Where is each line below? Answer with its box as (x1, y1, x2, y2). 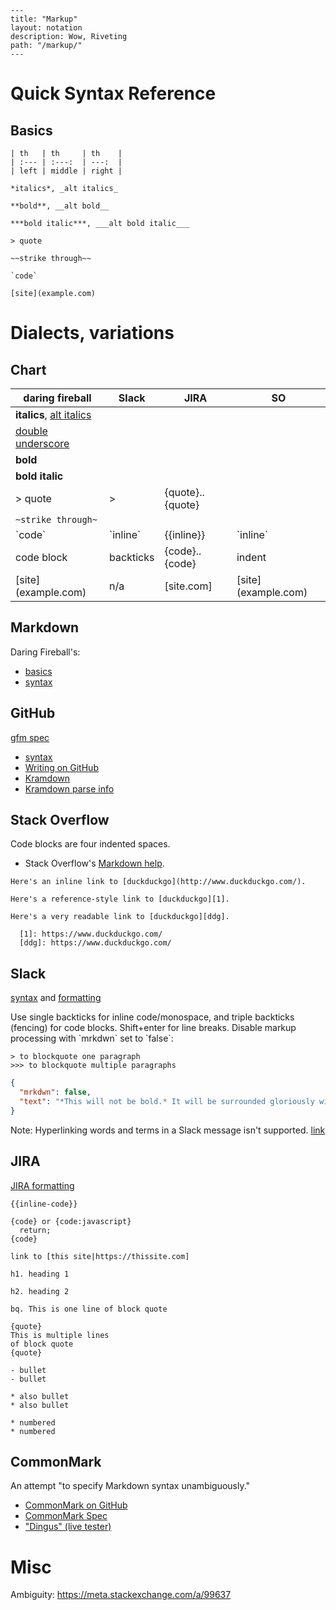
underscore (15, 437, 70, 450)
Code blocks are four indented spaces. (10, 838, 171, 850)
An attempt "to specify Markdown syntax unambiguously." (10, 1480, 251, 1492)
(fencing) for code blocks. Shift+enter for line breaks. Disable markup (10, 1022, 297, 1034)
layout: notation (10, 23, 83, 33)
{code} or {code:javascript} (10, 1216, 132, 1226)
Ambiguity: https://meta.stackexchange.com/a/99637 (10, 1589, 232, 1601)
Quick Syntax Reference (10, 82, 217, 105)
